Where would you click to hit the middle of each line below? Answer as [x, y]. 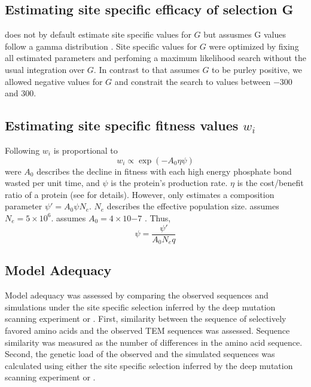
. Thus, [158, 217]
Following [22, 150]
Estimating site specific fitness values [122, 125]
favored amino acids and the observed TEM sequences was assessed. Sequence [147, 330]
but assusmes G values [245, 34]
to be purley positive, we [257, 69]
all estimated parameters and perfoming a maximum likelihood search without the [155, 58]
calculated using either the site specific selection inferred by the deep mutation [149, 365]
